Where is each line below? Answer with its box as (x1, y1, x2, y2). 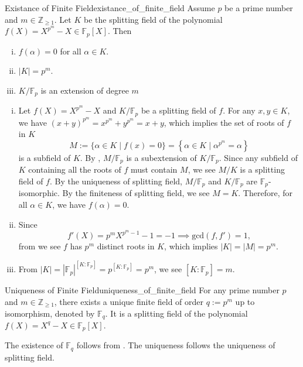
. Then (107, 25, 132, 37)
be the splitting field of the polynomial (84, 13, 223, 25)
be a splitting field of (141, 104, 216, 116)
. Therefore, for (238, 187, 292, 199)
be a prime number (224, 2, 293, 13)
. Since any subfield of (219, 151, 298, 163)
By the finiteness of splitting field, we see (62, 187, 210, 199)
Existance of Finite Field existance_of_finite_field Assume (5, 2, 215, 13)
